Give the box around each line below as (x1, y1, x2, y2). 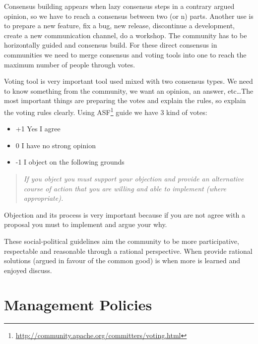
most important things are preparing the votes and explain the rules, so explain (4, 95, 246, 106)
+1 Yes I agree (15, 123, 61, 134)
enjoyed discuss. (4, 265, 52, 275)
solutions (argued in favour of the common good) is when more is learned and (4, 255, 241, 266)
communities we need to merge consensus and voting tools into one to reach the (4, 49, 247, 59)
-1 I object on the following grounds (15, 157, 125, 167)
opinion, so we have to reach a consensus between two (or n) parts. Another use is (4, 10, 254, 21)
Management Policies (4, 294, 152, 314)
